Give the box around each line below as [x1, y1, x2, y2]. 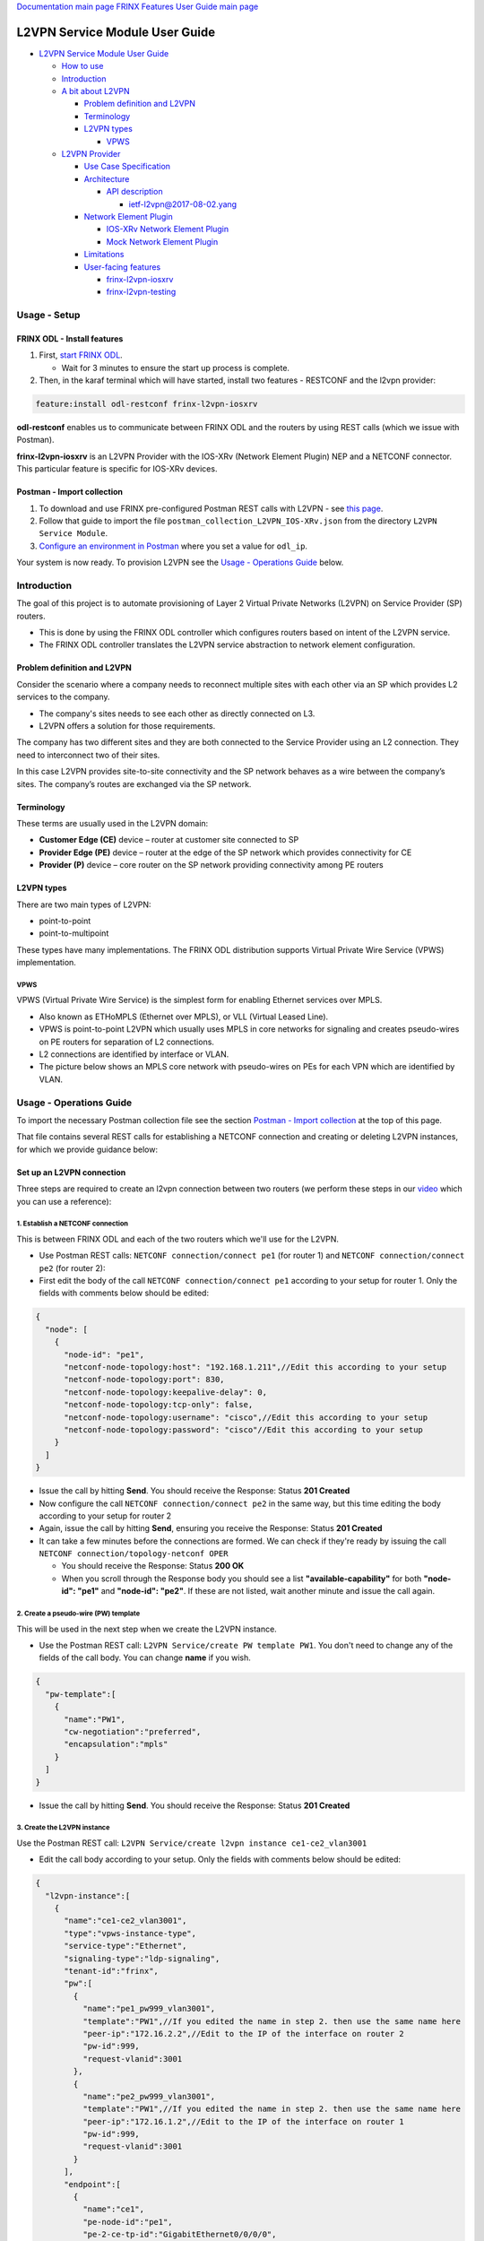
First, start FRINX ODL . [39, 350, 123, 360]
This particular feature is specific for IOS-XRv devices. [16, 463, 218, 474]
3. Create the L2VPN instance [16, 1823, 110, 1832]
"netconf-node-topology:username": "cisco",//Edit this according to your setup [64, 1412, 428, 1423]
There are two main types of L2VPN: [16, 899, 151, 910]
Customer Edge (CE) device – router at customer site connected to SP [39, 835, 299, 845]
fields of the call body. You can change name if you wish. [39, 1652, 251, 1663]
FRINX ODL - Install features [16, 333, 124, 344]
